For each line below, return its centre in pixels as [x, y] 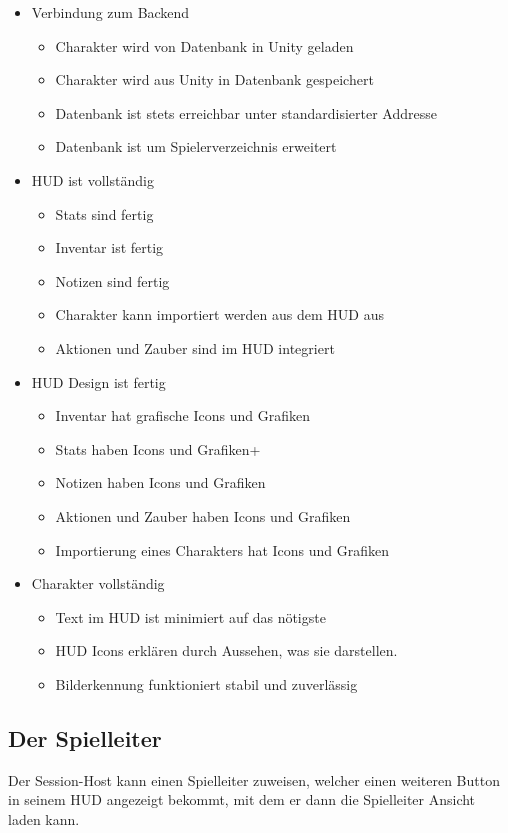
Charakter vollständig [98, 583]
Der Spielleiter [85, 737]
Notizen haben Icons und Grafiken [160, 482]
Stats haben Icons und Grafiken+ [158, 448]
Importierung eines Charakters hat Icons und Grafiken [222, 549]
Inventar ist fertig [109, 247]
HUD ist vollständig [92, 179]
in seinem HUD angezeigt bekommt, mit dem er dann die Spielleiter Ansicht [242, 799]
